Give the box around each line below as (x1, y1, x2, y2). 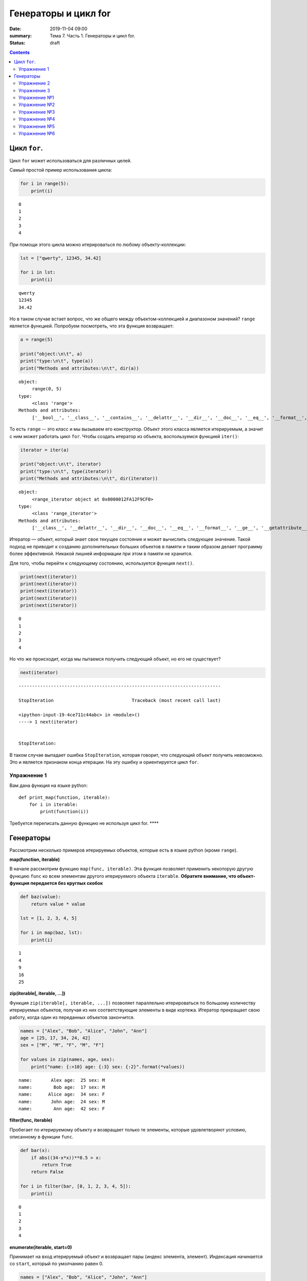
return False (31, 1169, 64, 1175)
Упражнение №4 (18, 116, 55, 122)
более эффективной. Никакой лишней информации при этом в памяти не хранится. (9, 551, 193, 557)
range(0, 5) (32, 386, 62, 392)
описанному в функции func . (9, 1134, 74, 1140)
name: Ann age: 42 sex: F (18, 1106, 105, 1112)
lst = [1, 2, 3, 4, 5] (20, 915, 77, 921)
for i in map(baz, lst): (20, 930, 83, 936)
